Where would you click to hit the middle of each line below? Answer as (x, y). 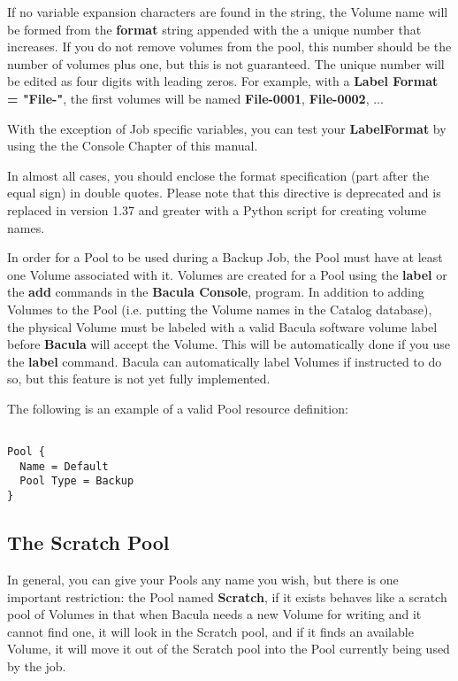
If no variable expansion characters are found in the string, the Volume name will (228, 12)
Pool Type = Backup (77, 481)
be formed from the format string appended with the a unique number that (214, 29)
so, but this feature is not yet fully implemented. (139, 379)
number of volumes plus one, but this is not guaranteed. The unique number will (226, 63)
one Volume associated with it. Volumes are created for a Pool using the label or (227, 274)
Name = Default (64, 466)
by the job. (37, 666)
